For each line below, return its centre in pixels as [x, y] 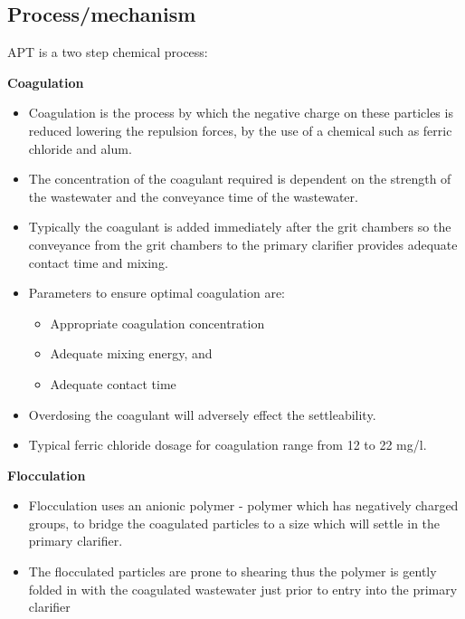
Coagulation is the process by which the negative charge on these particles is [241, 113]
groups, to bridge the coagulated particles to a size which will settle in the [234, 523]
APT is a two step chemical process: [108, 52]
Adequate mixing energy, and [131, 353]
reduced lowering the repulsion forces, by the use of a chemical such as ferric [240, 130]
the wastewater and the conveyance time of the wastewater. [193, 196]
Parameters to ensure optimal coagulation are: [157, 293]
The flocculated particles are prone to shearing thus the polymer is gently [232, 571]
